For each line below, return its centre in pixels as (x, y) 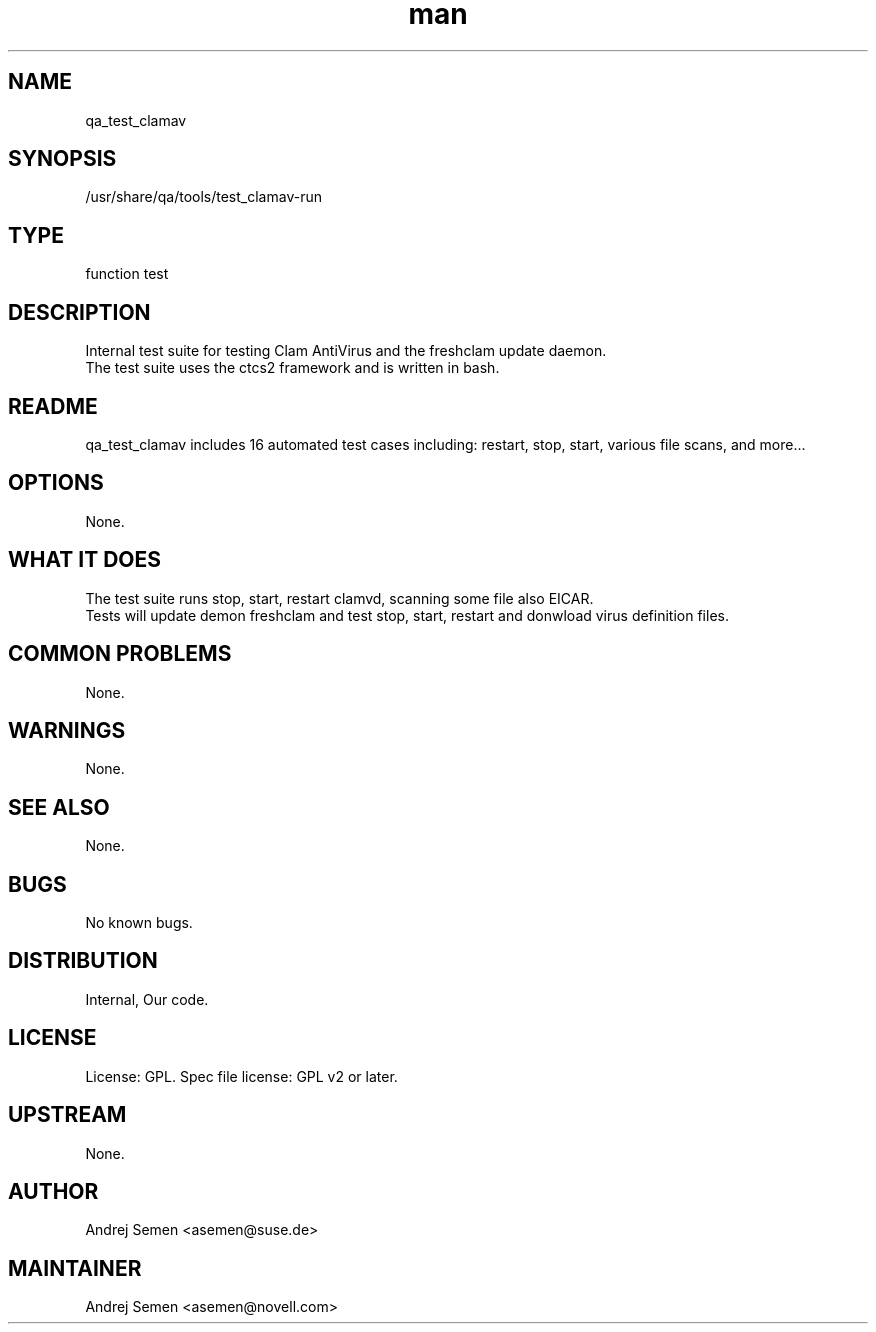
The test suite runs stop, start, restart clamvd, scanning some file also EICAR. (339, 598)
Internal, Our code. (147, 999)
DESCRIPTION (79, 312)
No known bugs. (139, 923)
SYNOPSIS (62, 159)
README (53, 406)
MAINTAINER (75, 1268)
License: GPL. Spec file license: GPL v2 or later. (241, 1076)
